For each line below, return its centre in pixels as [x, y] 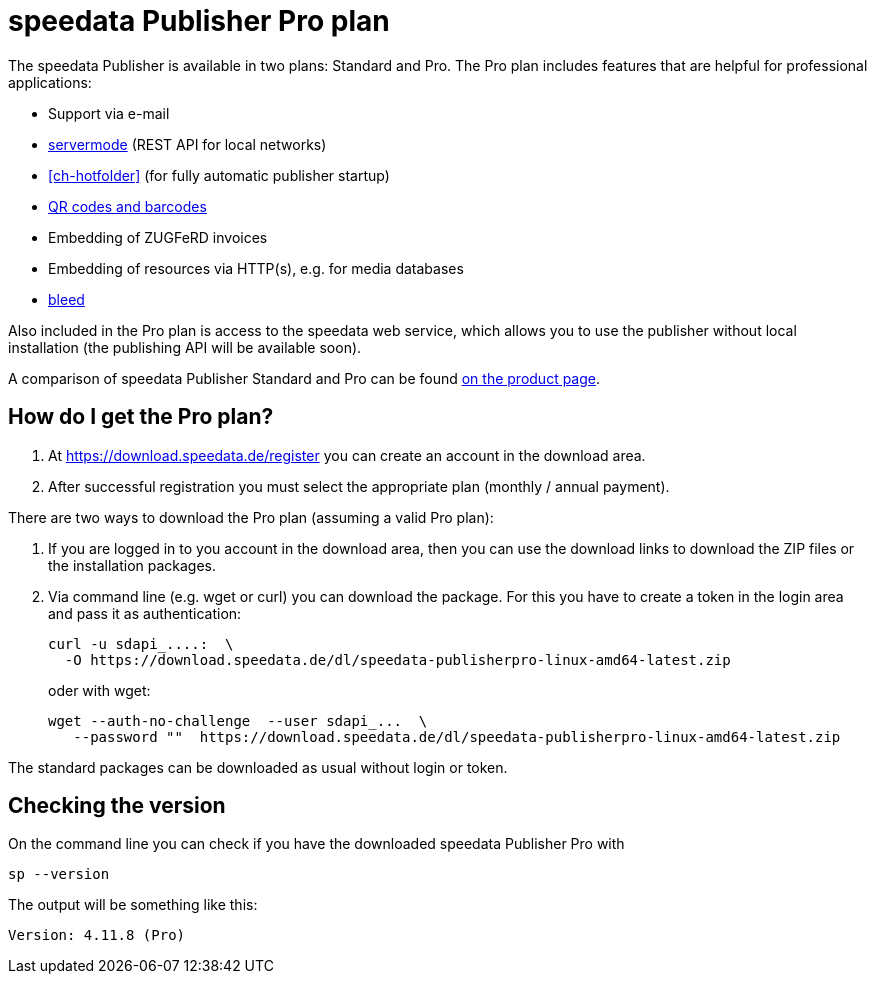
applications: [50, 82]
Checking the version [117, 806]
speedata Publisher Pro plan [199, 21]
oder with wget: [99, 690]
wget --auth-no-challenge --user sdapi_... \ [238, 720]
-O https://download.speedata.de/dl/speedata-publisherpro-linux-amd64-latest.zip [397, 659]
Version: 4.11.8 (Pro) [97, 935]
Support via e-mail [109, 113]
